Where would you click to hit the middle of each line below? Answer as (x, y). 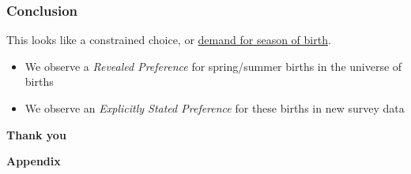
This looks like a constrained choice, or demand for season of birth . (169, 40)
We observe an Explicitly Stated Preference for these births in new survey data (215, 108)
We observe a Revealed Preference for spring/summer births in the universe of (213, 66)
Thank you (36, 134)
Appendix (34, 161)
